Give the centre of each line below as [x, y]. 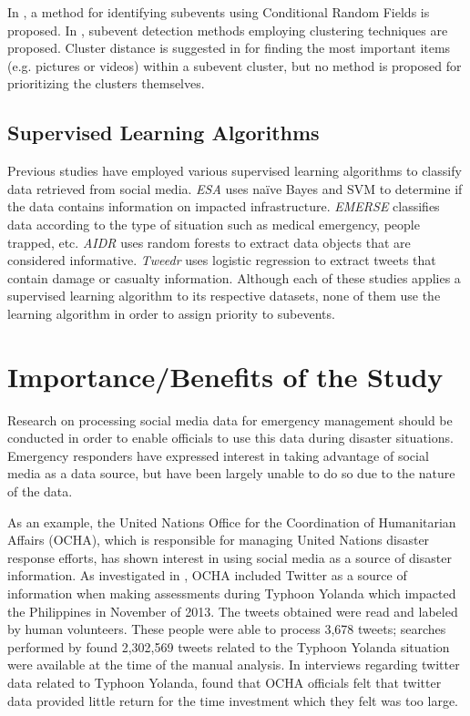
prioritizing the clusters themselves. [106, 83]
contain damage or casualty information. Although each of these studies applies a [234, 277]
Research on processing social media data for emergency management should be [230, 419]
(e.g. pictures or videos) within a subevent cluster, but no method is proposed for [235, 65]
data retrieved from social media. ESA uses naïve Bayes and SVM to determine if [235, 188]
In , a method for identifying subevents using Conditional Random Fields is [219, 12]
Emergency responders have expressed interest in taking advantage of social [218, 455]
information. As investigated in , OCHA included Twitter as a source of [207, 575]
